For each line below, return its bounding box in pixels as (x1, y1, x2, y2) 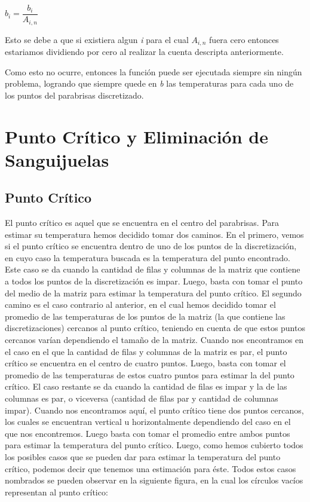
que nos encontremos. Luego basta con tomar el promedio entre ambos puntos (5, 427, 290, 439)
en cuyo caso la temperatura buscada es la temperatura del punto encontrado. (5, 251, 290, 264)
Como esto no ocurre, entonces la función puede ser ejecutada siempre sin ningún (5, 65, 302, 78)
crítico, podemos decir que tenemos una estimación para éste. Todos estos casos (5, 462, 296, 475)
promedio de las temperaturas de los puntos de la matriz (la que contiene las (5, 310, 286, 322)
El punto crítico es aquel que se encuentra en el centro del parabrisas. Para (5, 216, 280, 229)
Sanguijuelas (5, 147, 109, 172)
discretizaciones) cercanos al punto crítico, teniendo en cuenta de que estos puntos (5, 322, 305, 334)
